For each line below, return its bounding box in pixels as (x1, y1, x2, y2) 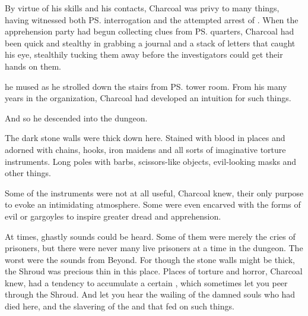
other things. (5, 167, 51, 179)
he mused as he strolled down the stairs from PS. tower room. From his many (5, 80, 287, 92)
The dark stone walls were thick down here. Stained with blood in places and (5, 132, 285, 144)
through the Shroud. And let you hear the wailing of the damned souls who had (5, 288, 296, 301)
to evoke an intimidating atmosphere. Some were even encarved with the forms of (5, 198, 301, 211)
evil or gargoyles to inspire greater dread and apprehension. (5, 209, 221, 222)
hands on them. (5, 60, 61, 72)
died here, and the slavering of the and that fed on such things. (5, 300, 234, 312)
